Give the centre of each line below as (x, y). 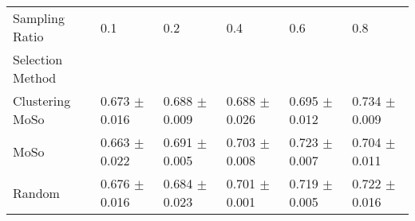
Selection (38, 59)
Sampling (39, 18)
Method (35, 78)
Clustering (42, 101)
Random (36, 192)
